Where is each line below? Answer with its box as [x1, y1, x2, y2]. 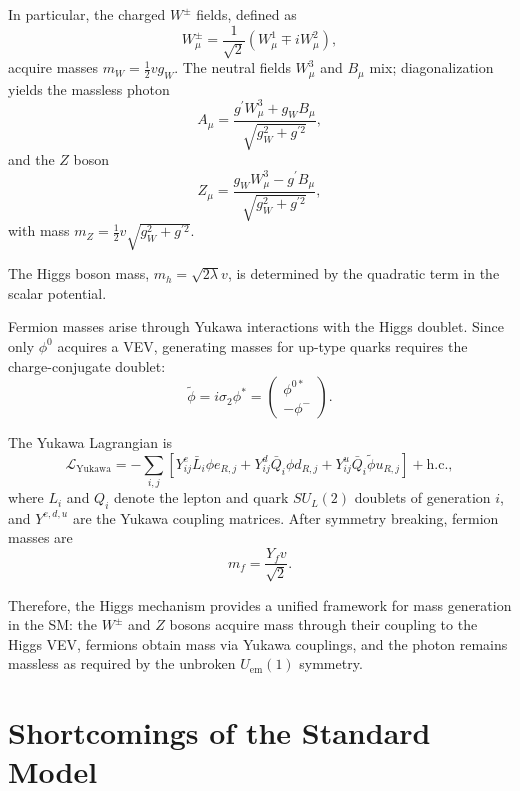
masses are [8, 527, 73, 548]
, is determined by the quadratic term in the [227, 263, 500, 284]
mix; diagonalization [369, 57, 494, 78]
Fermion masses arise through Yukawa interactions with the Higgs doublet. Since [8, 316, 504, 337]
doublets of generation [354, 487, 491, 508]
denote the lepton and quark [114, 487, 289, 508]
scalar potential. [8, 282, 107, 303]
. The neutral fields [174, 57, 291, 78]
